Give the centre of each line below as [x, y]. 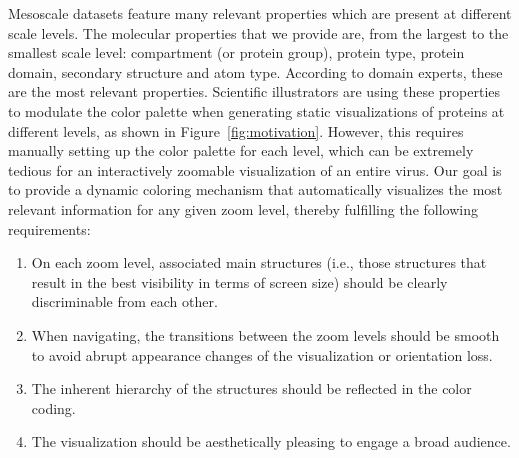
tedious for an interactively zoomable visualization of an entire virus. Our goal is [255, 169]
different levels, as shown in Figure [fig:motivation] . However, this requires [236, 130]
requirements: [49, 228]
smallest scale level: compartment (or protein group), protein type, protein [236, 52]
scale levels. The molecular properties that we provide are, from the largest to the [258, 32]
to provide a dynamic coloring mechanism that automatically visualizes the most [255, 189]
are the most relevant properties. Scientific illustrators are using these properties [254, 91]
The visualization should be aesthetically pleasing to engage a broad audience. [271, 441]
